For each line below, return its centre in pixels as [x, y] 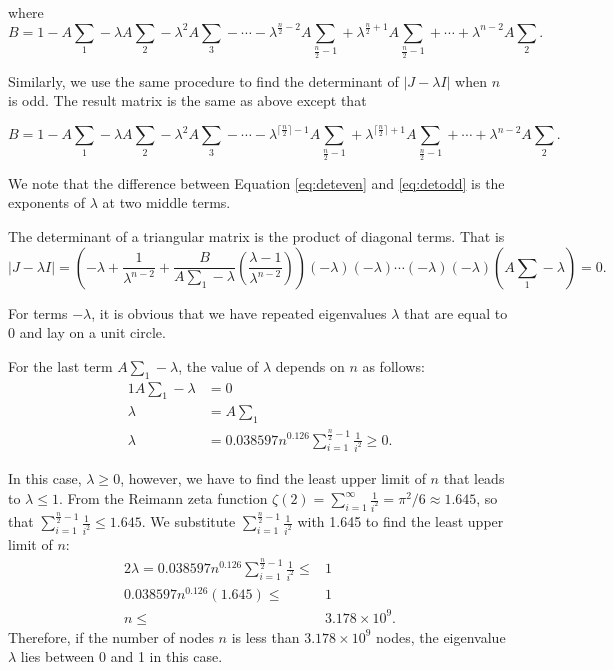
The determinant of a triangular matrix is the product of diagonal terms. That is [256, 235]
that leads [474, 478]
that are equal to [456, 312]
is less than [265, 636]
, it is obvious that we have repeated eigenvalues [239, 312]
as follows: [393, 365]
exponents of [47, 202]
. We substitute [188, 521]
